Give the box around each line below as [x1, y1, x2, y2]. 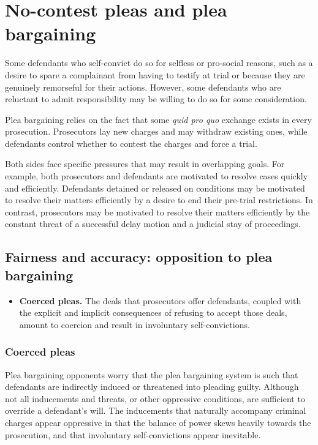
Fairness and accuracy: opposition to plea [5, 247, 273, 266]
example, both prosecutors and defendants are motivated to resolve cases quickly [5, 170, 308, 182]
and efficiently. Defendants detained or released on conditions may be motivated [5, 181, 305, 194]
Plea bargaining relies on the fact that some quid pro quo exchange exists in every [5, 113, 312, 125]
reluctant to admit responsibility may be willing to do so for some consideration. [5, 92, 307, 105]
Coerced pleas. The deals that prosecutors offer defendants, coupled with [19, 294, 301, 307]
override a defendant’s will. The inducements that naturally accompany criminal [5, 404, 306, 417]
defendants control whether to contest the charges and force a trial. [5, 136, 257, 149]
